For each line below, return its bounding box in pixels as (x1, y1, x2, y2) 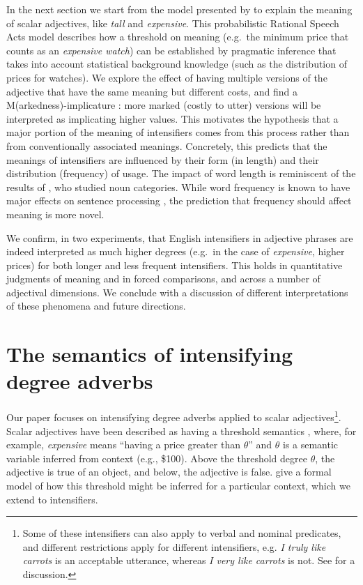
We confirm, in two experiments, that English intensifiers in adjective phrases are (6, 230, 353, 245)
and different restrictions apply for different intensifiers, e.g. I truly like (22, 539, 326, 554)
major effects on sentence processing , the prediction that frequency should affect (6, 193, 352, 208)
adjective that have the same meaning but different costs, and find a (6, 84, 298, 98)
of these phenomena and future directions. (6, 298, 186, 313)
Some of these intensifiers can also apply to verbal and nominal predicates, (22, 526, 341, 540)
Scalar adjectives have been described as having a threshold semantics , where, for (6, 423, 357, 438)
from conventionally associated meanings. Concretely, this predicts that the (6, 138, 327, 153)
